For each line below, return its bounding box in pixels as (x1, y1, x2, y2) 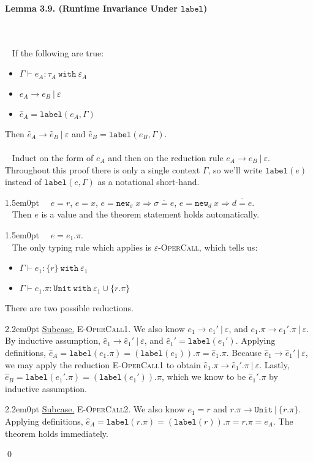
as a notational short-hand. (97, 175, 200, 188)
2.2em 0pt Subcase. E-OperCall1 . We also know (5, 322, 185, 335)
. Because (226, 346, 262, 358)
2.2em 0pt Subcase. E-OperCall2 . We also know (5, 403, 185, 415)
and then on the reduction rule (108, 151, 224, 164)
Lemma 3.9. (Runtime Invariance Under (5, 2, 178, 14)
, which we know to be (162, 370, 246, 383)
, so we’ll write (208, 163, 263, 176)
